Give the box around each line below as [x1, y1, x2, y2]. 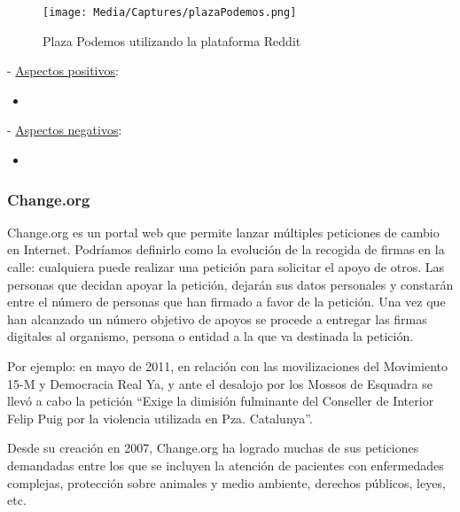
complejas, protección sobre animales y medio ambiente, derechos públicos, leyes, [7, 473, 446, 492]
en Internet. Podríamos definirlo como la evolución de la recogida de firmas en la [7, 240, 445, 259]
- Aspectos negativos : [7, 120, 122, 139]
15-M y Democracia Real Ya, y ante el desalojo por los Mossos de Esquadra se [7, 374, 433, 392]
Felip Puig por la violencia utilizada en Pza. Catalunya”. [7, 408, 313, 427]
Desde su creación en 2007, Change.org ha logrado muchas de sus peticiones [7, 438, 419, 457]
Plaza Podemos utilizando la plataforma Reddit [43, 31, 301, 50]
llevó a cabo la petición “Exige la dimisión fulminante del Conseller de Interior [7, 392, 434, 410]
